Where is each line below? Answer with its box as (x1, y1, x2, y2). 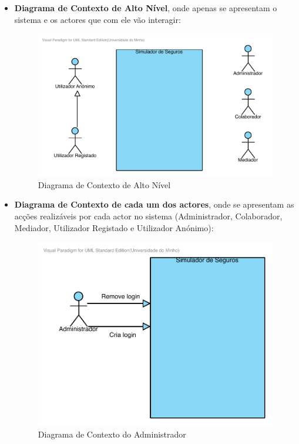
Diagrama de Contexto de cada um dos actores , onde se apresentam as (14, 198, 294, 211)
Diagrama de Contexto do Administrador (38, 428, 186, 440)
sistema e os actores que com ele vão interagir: (14, 13, 181, 25)
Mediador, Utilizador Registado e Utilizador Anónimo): (14, 221, 214, 233)
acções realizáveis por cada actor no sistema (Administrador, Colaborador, (14, 210, 283, 222)
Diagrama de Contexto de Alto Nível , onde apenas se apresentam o (14, 2, 277, 14)
